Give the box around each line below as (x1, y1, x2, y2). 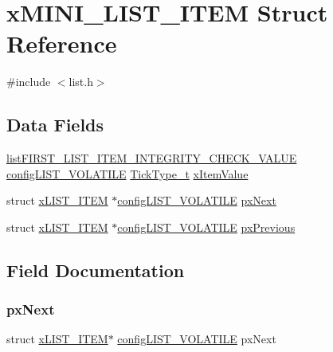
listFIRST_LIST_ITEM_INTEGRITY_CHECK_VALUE (6, 150, 297, 166)
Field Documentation (6, 257, 185, 282)
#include (6, 73, 51, 90)
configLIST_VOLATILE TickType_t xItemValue (6, 165, 249, 182)
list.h (69, 73, 93, 90)
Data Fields (6, 112, 104, 137)
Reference (6, 27, 117, 60)
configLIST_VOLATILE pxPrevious (117, 218, 296, 235)
